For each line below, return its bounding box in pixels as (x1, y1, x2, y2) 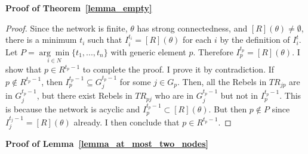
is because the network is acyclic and (5, 103, 140, 115)
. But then (208, 103, 247, 115)
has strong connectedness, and (137, 21, 248, 34)
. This (279, 89, 301, 102)
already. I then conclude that (73, 115, 180, 128)
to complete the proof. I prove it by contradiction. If (82, 63, 275, 76)
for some (119, 75, 151, 87)
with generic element (110, 45, 186, 58)
